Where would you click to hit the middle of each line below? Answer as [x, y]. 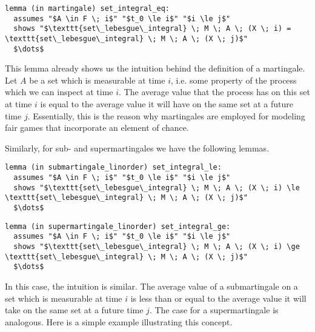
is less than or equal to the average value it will [218, 298]
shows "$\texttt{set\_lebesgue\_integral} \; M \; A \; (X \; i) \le [157, 188]
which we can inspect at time [59, 92]
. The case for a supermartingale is [214, 310]
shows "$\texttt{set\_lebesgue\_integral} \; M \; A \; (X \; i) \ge [157, 247]
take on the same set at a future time [74, 310]
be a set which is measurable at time [97, 80]
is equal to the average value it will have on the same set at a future [167, 104]
